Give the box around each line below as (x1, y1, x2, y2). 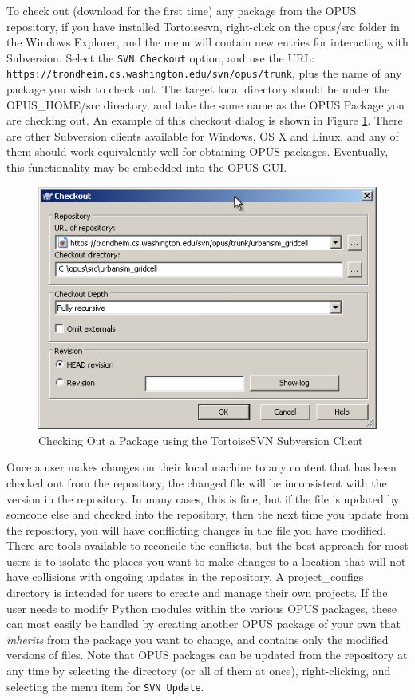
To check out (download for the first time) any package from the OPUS (6, 2, 357, 18)
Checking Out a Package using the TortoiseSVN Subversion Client (38, 432, 363, 448)
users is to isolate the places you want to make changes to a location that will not (6, 552, 406, 569)
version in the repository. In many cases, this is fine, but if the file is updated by (6, 490, 400, 507)
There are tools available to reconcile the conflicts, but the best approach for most (6, 537, 409, 554)
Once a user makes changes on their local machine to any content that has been (6, 459, 397, 475)
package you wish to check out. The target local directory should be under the (6, 81, 390, 97)
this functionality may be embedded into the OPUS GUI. (6, 159, 287, 176)
